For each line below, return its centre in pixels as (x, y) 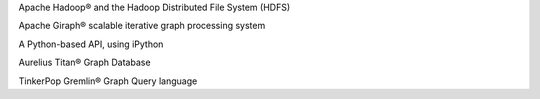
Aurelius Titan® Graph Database (84, 62)
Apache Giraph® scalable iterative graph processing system (142, 26)
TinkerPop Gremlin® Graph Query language (108, 81)
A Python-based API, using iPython (91, 44)
